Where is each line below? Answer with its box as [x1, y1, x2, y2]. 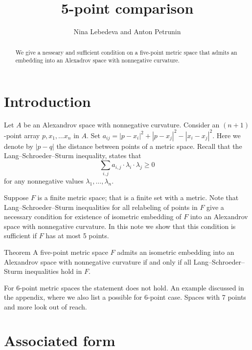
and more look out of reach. [4, 301, 87, 311]
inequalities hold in [24, 266, 82, 276]
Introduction [4, 91, 91, 111]
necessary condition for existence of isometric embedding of [4, 211, 182, 222]
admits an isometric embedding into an [117, 247, 234, 257]
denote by [4, 141, 33, 151]
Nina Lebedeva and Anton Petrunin [73, 26, 181, 37]
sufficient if [4, 230, 37, 241]
